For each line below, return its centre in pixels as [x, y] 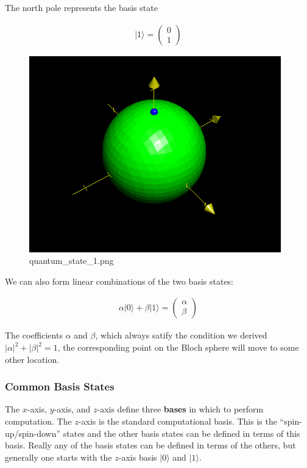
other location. [32, 359]
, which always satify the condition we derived [181, 335]
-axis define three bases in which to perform [180, 409]
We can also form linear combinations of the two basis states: [119, 281]
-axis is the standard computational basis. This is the [178, 421]
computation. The [38, 421]
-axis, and [72, 409]
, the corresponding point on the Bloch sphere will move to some [178, 347]
